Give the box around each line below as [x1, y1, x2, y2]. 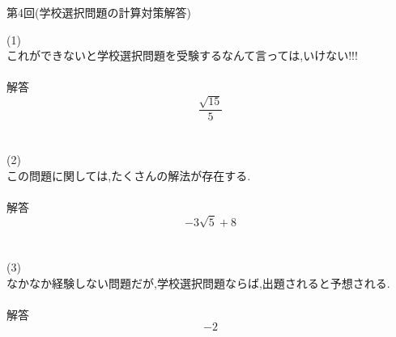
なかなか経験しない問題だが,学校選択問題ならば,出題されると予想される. [6, 274, 390, 291]
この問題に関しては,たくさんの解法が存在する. [6, 166, 251, 183]
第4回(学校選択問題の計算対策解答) [6, 4, 191, 20]
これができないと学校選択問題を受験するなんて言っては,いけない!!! [6, 47, 358, 64]
